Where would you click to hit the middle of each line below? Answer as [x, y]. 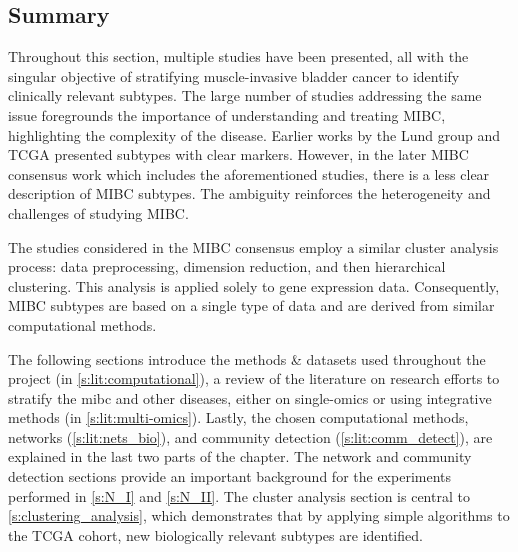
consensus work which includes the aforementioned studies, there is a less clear [249, 173]
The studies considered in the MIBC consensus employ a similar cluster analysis [253, 246]
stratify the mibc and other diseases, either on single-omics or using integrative [250, 397]
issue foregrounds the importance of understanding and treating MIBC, [227, 114]
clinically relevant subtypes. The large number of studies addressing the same [245, 95]
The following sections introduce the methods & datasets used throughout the [247, 358]
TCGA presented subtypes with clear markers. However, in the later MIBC [238, 154]
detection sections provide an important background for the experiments [230, 476]
